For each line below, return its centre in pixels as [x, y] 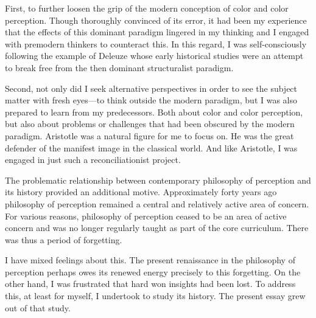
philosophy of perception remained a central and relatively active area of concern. [157, 203]
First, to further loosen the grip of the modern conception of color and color [147, 8]
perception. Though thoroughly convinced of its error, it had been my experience [156, 20]
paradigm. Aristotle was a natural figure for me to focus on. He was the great [149, 135]
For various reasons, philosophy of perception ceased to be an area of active [146, 216]
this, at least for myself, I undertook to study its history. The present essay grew [155, 296]
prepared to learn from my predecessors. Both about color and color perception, [154, 112]
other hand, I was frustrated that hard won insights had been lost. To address [150, 284]
